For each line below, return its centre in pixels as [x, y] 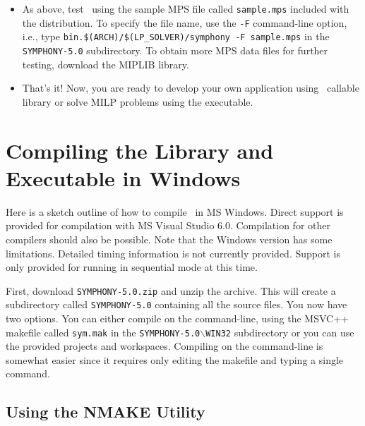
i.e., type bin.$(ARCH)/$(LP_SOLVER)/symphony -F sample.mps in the [176, 36]
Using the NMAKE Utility [106, 412]
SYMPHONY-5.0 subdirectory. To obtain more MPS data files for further [175, 50]
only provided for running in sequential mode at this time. [132, 267]
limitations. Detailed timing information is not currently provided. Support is [173, 253]
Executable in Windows [123, 177]
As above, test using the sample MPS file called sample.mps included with [186, 8]
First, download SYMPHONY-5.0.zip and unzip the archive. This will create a [171, 290]
